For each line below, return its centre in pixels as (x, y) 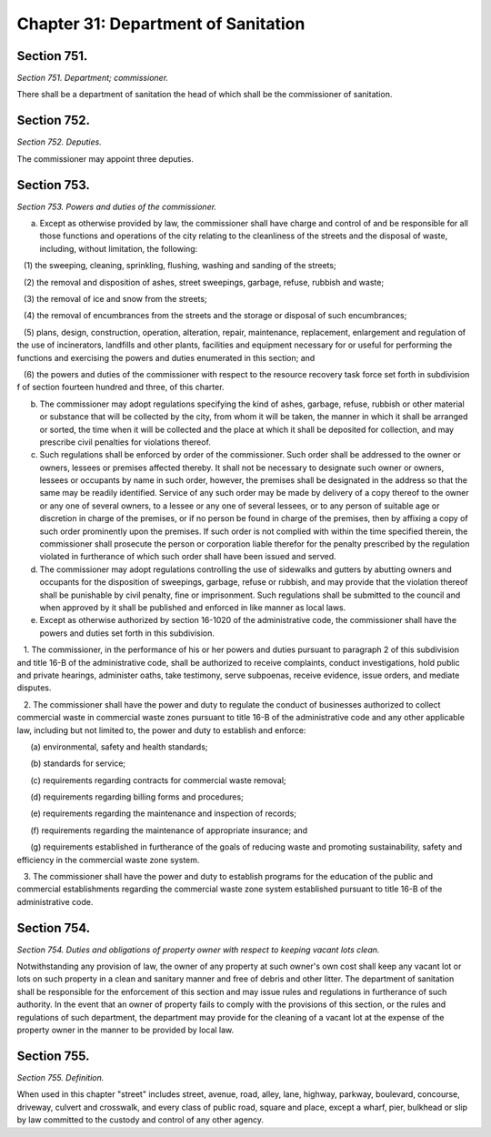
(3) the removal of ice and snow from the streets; (115, 299)
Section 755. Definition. (60, 1077)
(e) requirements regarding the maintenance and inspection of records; (164, 813)
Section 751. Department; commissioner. (92, 78)
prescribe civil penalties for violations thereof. (125, 442)
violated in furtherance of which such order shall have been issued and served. (188, 557)
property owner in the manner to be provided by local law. (125, 1030)
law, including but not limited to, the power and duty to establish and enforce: (161, 730)
